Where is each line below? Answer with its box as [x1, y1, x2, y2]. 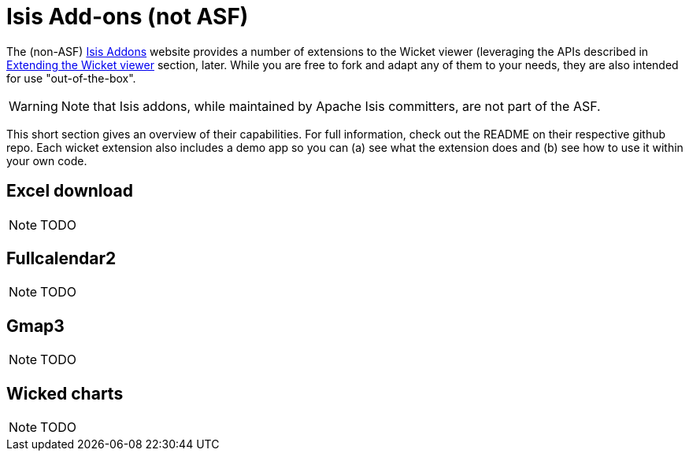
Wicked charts [6, 383, 124, 404]
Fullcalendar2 [6, 249, 117, 269]
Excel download [6, 181, 134, 201]
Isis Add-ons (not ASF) [6, 3, 249, 30]
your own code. [6, 153, 87, 168]
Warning [9, 98, 58, 114]
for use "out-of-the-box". [6, 71, 136, 85]
